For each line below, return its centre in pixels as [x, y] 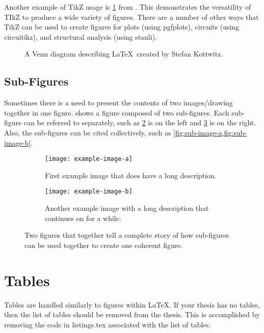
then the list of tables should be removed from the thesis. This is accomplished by [132, 314]
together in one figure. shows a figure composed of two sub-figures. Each [117, 112]
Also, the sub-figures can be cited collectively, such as [88, 132]
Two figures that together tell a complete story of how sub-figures [127, 235]
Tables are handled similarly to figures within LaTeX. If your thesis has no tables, [132, 304]
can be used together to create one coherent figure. [104, 245]
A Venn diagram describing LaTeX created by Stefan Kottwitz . [124, 54]
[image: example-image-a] [89, 159]
